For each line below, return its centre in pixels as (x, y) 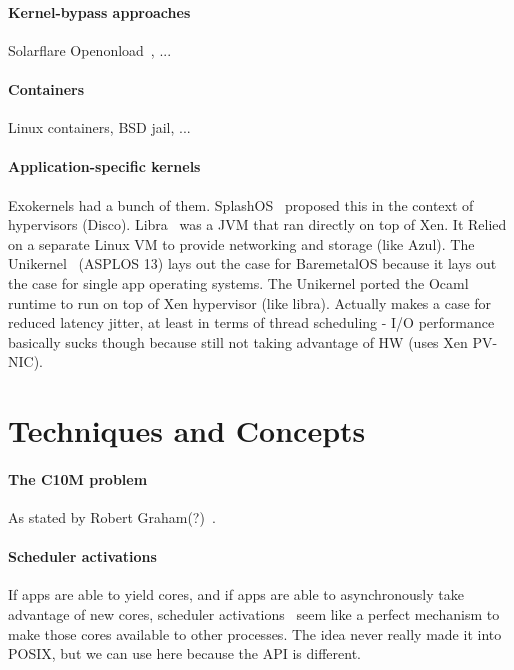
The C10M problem (78, 478)
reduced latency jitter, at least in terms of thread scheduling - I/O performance (251, 322)
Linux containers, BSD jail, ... (99, 127)
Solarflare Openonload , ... (90, 49)
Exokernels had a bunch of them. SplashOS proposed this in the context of (241, 204)
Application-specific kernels (104, 166)
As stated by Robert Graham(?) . (112, 517)
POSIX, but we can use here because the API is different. (184, 653)
